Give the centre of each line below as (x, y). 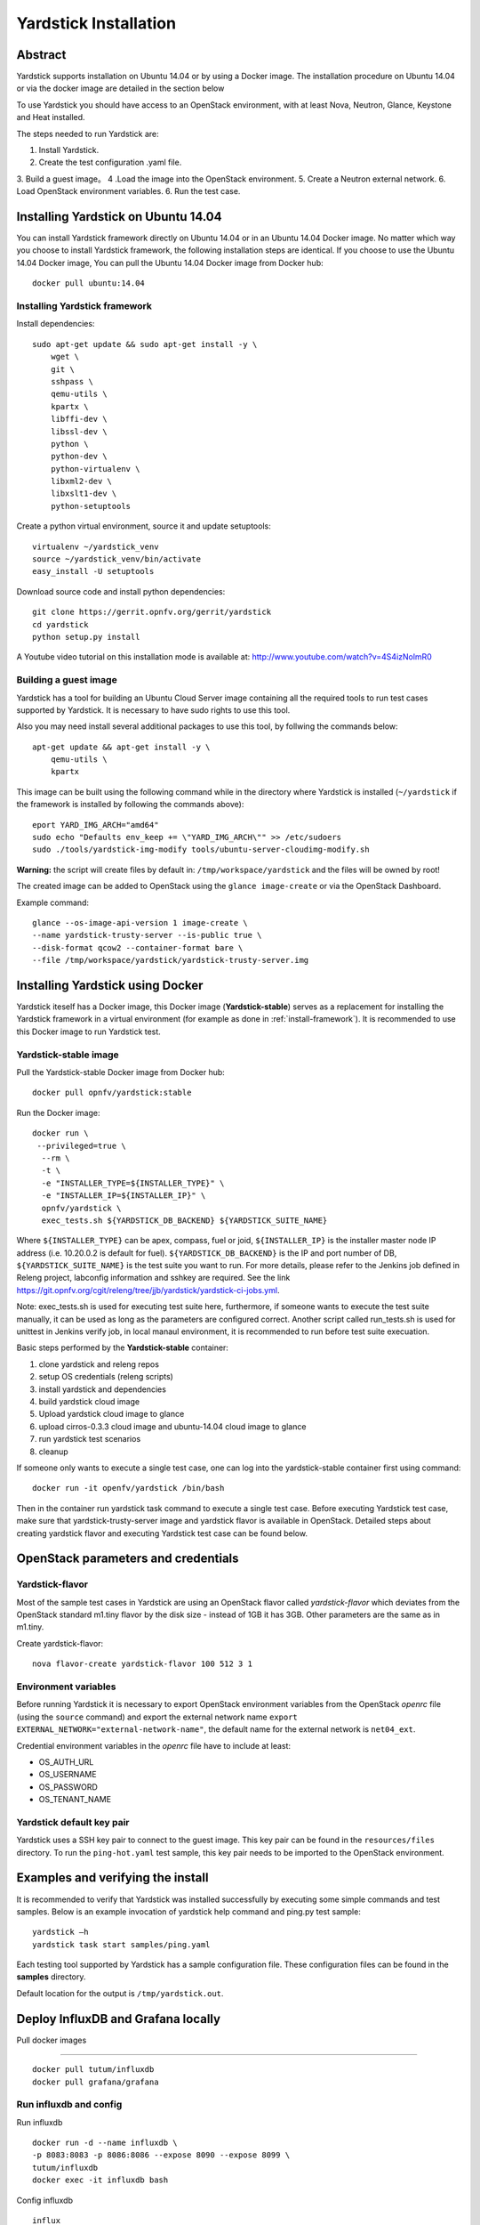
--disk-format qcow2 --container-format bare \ (138, 947)
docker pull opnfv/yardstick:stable (112, 1093)
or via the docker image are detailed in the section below (120, 88)
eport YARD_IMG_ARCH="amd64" (96, 825)
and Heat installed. (51, 117)
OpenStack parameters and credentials (128, 1559)
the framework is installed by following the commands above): (130, 805)
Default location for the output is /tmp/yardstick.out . (120, 1993)
